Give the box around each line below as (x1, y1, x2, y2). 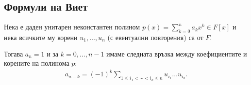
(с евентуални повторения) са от (107, 32, 203, 42)
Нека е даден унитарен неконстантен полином (4, 22, 140, 32)
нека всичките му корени (4, 32, 78, 42)
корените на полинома (4, 58, 69, 68)
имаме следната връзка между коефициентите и (106, 48, 247, 58)
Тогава (4, 48, 23, 58)
